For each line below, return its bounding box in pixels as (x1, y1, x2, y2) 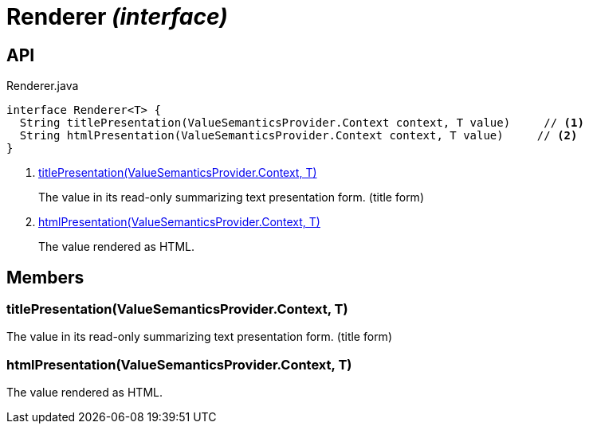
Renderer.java (6, 79, 79, 93)
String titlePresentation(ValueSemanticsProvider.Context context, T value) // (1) (19, 116, 584, 130)
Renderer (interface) (6, 3, 228, 30)
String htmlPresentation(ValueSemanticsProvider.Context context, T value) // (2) (19, 129, 578, 143)
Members (6, 267, 84, 287)
